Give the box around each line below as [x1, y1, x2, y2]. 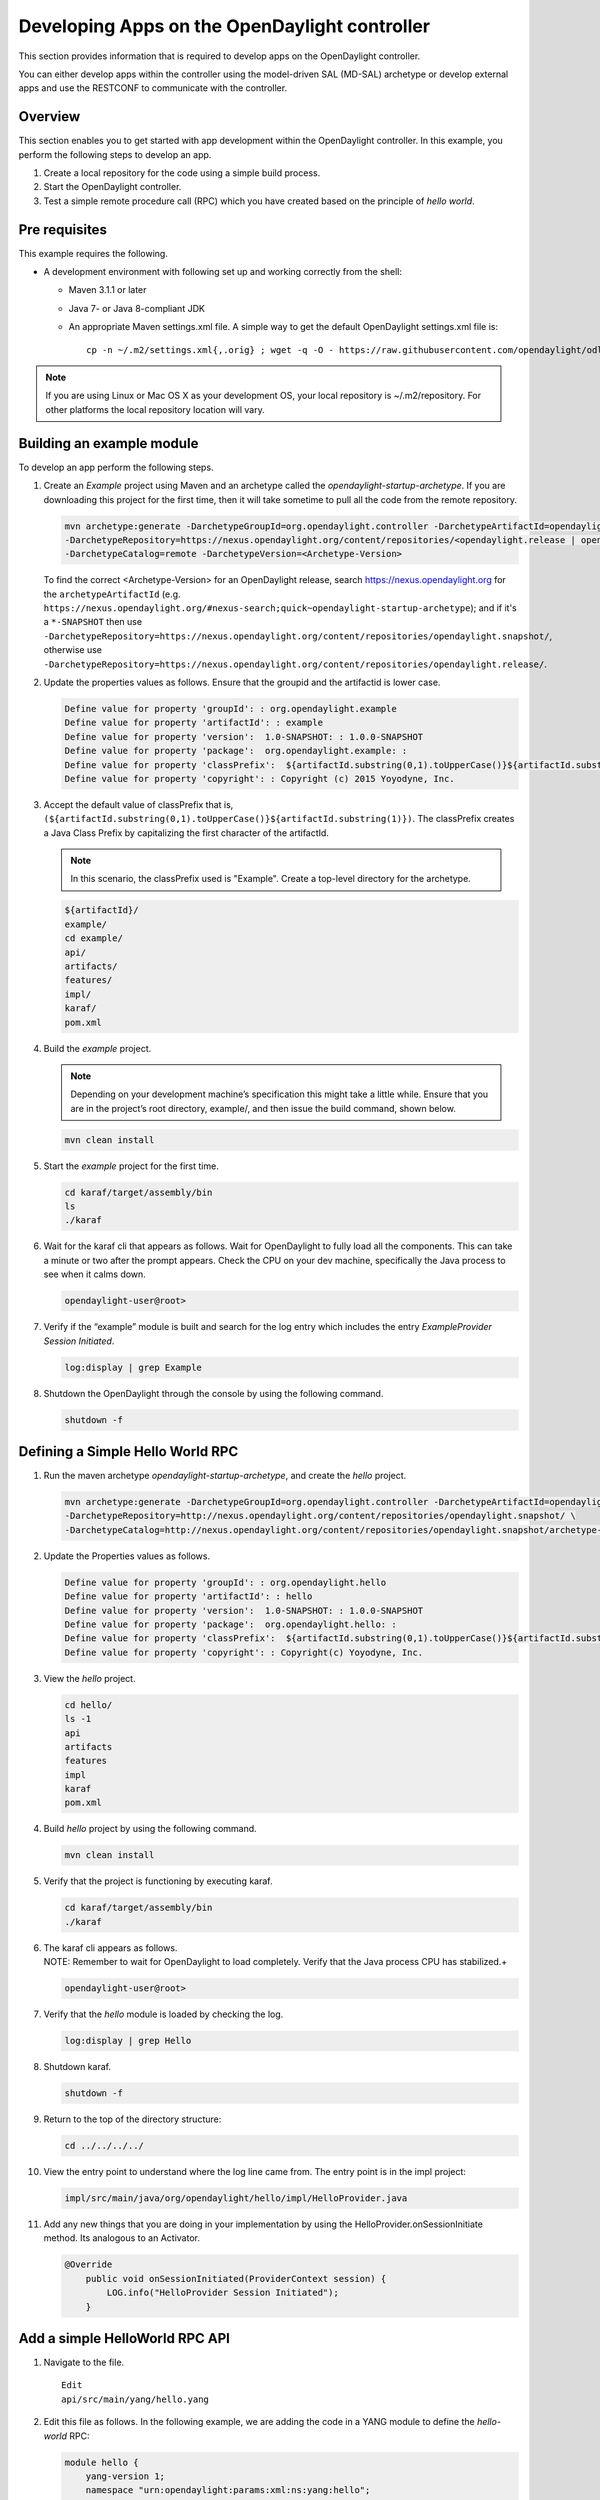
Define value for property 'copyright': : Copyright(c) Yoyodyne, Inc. [64, 1646, 424, 1658]
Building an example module [18, 435, 199, 452]
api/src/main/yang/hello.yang [61, 2393, 210, 2405]
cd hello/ [64, 1699, 113, 1710]
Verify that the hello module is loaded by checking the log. [43, 2008, 284, 2020]
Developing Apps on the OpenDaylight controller [18, 15, 430, 37]
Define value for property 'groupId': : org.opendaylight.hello [64, 1576, 387, 1588]
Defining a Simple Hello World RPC [18, 1443, 239, 1460]
